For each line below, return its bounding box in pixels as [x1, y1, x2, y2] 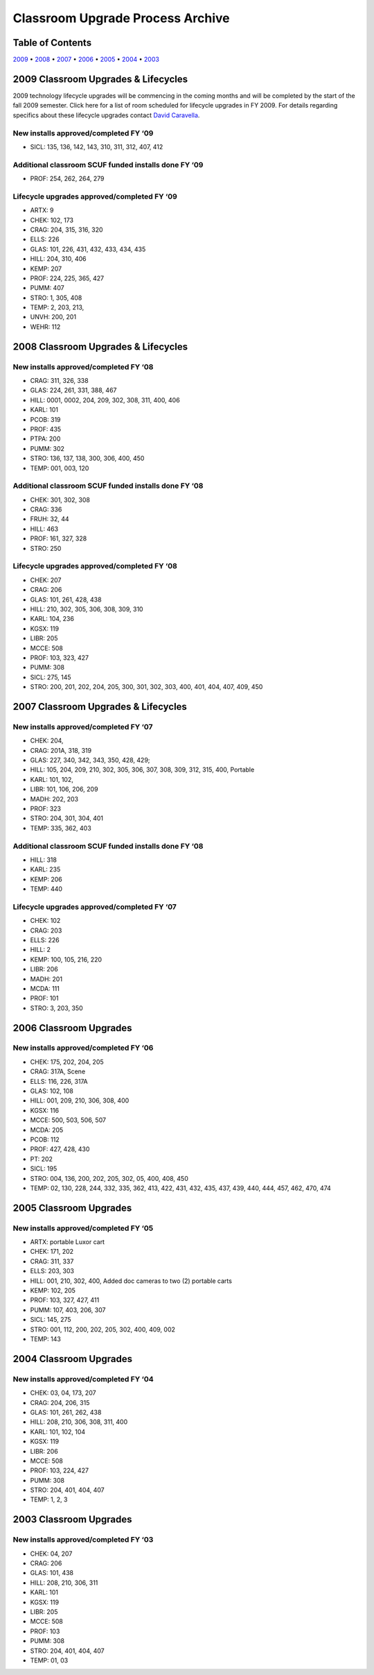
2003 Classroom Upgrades [12, 1513, 132, 1526]
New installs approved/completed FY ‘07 [12, 722, 153, 731]
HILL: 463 [30, 525, 59, 533]
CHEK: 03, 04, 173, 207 [30, 1388, 96, 1397]
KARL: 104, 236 [30, 615, 74, 623]
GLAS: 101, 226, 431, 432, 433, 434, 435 [30, 245, 146, 253]
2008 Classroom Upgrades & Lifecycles [12, 341, 188, 352]
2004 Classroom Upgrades [12, 1353, 133, 1365]
